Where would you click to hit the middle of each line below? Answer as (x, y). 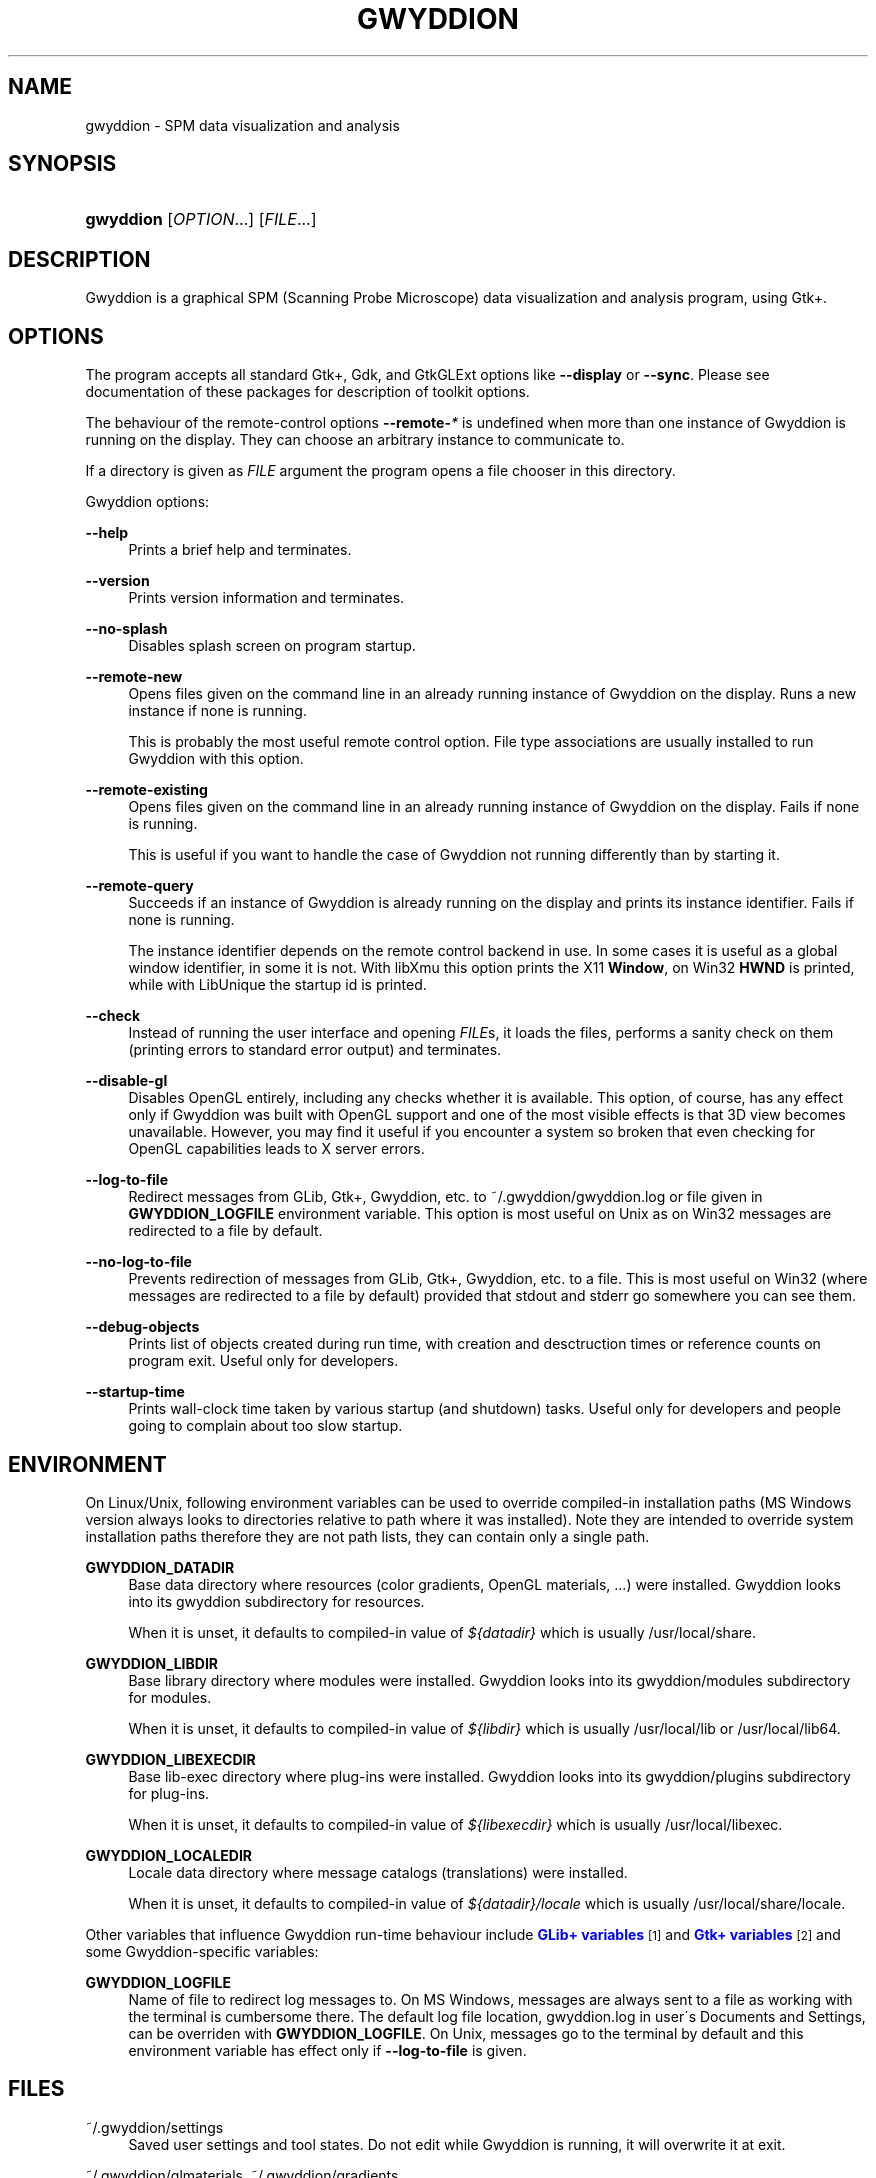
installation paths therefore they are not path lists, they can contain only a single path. (367, 1536)
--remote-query (139, 886)
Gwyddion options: (147, 502)
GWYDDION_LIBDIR (152, 1663)
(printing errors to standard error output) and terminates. (315, 1050)
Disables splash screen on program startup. (272, 646)
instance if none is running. (217, 711)
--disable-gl (126, 1081)
